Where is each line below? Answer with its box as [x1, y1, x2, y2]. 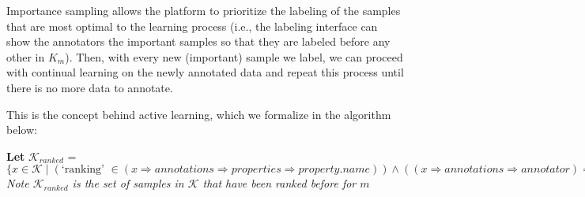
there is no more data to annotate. [6, 79, 173, 95]
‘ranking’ [61, 164, 104, 176]
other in [6, 48, 45, 65]
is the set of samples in [72, 175, 184, 191]
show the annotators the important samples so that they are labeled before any [6, 33, 391, 50]
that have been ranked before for [202, 175, 357, 191]
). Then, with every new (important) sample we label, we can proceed [65, 48, 403, 65]
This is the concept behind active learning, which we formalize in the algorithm [6, 106, 391, 122]
